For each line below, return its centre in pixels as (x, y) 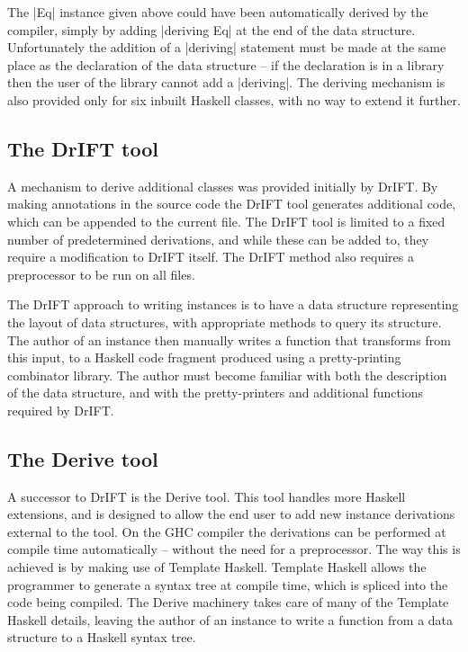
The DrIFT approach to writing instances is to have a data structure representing (233, 304)
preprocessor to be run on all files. (101, 274)
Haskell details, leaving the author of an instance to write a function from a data (230, 619)
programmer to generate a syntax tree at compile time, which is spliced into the (228, 584)
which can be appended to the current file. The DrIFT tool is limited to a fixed (226, 221)
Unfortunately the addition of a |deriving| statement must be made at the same (227, 47)
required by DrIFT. (61, 410)
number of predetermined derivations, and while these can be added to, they (218, 239)
